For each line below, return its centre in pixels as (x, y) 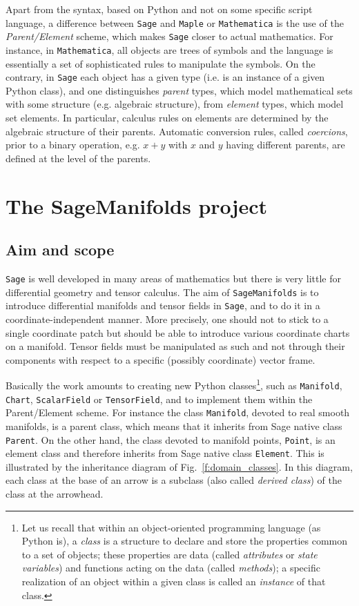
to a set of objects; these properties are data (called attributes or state (169, 554)
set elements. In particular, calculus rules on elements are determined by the (167, 117)
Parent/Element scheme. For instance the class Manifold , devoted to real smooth (178, 412)
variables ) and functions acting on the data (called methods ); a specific (171, 568)
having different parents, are (285, 145)
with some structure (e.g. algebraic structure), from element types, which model (175, 104)
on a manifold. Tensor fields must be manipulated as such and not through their (175, 346)
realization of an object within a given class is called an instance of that (174, 581)
